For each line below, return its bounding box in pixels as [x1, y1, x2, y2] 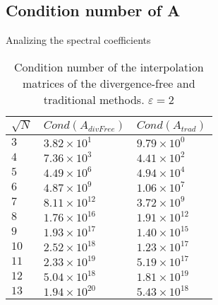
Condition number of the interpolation [13, 58, 204, 75]
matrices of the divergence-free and [22, 74, 195, 91]
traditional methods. [43, 91, 145, 108]
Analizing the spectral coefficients [6, 33, 151, 47]
